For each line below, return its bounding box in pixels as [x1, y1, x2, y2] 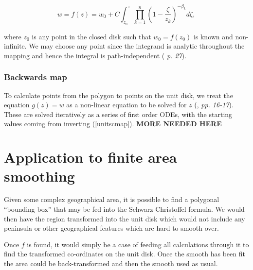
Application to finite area [4, 147, 177, 167]
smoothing [4, 166, 75, 186]
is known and [193, 31, 233, 41]
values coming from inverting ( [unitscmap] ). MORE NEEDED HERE [4, 118, 222, 129]
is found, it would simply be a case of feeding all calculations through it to [27, 239, 249, 249]
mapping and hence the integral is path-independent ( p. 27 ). [4, 50, 187, 60]
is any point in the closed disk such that [32, 31, 151, 41]
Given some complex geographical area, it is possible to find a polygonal [4, 194, 219, 204]
